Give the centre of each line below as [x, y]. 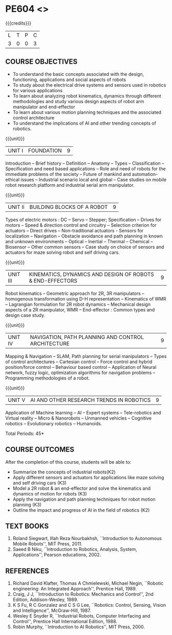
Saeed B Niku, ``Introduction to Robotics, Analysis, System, [75, 549]
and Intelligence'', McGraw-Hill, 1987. [52, 610]
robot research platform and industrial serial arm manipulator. [70, 185]
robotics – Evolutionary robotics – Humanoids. [54, 423]
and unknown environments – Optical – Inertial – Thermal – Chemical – [79, 241]
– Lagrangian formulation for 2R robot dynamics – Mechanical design [78, 304]
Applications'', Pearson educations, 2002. [57, 555]
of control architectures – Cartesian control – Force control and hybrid [79, 362]
